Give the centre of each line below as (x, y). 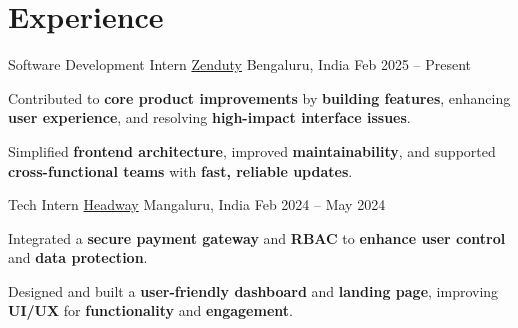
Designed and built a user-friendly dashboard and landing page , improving (253, 290)
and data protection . (78, 257)
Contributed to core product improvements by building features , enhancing (259, 97)
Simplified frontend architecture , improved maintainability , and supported (252, 150)
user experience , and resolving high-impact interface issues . (209, 117)
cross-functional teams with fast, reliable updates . (180, 170)
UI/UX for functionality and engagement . (150, 310)
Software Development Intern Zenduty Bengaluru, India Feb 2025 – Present (240, 64)
